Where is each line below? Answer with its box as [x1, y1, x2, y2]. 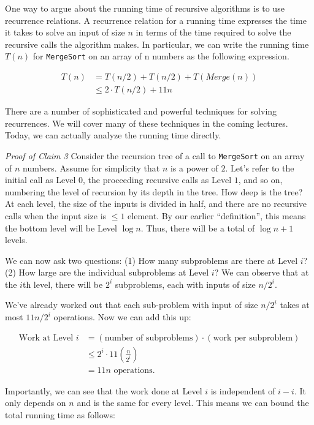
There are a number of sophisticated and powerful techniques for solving [5, 105, 277, 118]
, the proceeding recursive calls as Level [83, 173, 232, 186]
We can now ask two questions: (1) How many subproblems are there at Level [5, 254, 298, 266]
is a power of [170, 161, 218, 174]
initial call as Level [5, 173, 76, 186]
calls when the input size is [5, 209, 107, 222]
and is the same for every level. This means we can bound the [77, 396, 309, 409]
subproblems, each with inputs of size [115, 277, 256, 290]
